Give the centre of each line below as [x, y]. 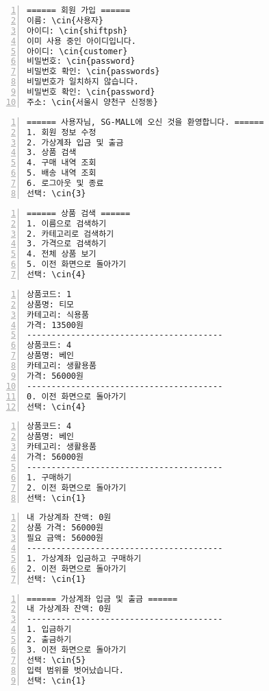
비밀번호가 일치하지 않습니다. [83, 82]
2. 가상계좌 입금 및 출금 [75, 142]
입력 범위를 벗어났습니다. [75, 670]
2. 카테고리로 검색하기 [71, 234]
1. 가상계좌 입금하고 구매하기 [84, 558]
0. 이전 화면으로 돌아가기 [77, 396]
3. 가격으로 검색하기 [67, 244]
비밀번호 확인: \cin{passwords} [93, 72]
